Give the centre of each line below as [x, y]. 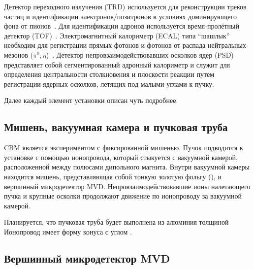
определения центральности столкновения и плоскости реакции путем [109, 74]
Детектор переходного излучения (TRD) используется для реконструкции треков [125, 6]
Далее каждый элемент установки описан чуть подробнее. [91, 100]
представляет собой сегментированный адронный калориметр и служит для [117, 64]
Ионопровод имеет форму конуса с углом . [68, 231]
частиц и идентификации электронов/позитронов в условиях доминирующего [120, 16]
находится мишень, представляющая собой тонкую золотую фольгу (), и [113, 176]
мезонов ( [18, 54]
